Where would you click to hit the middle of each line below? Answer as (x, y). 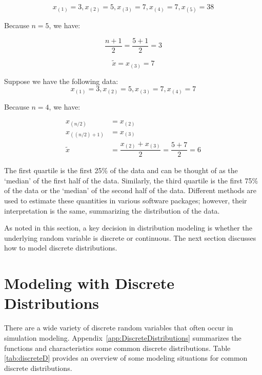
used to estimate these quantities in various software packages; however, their (126, 201)
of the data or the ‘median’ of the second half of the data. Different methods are (130, 190)
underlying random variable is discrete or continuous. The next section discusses (130, 237)
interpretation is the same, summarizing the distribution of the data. (112, 210)
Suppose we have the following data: (61, 81)
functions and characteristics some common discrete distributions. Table (117, 348)
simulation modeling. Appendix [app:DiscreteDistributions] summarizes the (123, 337)
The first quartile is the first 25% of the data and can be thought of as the (121, 170)
